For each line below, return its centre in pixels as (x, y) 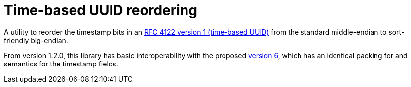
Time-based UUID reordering (101, 10)
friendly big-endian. (36, 40)
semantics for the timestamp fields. (61, 64)
